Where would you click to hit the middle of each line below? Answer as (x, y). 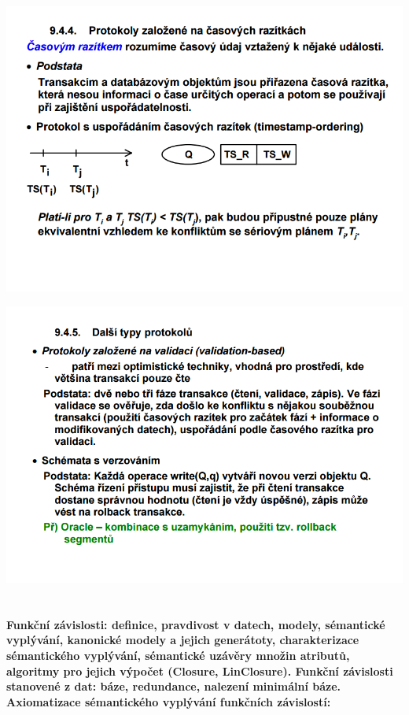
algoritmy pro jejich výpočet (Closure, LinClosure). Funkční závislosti (200, 671)
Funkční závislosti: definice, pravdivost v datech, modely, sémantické (196, 624)
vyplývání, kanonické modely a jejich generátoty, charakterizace (183, 640)
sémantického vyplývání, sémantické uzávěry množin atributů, (178, 656)
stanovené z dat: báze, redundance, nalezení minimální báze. (173, 686)
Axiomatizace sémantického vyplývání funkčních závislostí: (169, 701)
